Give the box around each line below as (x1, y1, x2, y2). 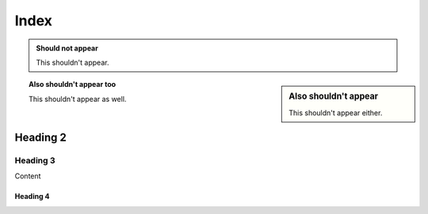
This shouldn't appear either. (289, 107, 383, 118)
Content (14, 171, 41, 181)
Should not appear (36, 43, 98, 53)
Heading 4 (14, 192, 51, 201)
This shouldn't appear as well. (29, 94, 127, 103)
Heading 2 (14, 130, 67, 144)
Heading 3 (14, 155, 55, 166)
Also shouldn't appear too (29, 80, 117, 89)
